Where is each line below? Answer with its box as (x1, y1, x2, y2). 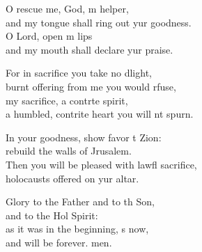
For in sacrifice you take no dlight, (6, 65, 152, 80)
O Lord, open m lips (6, 29, 93, 43)
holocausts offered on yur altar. (6, 171, 139, 185)
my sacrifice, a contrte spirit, (6, 93, 128, 107)
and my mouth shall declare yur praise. (6, 42, 173, 56)
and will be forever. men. (6, 235, 112, 249)
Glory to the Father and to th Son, (6, 194, 155, 209)
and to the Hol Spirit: (6, 207, 98, 222)
